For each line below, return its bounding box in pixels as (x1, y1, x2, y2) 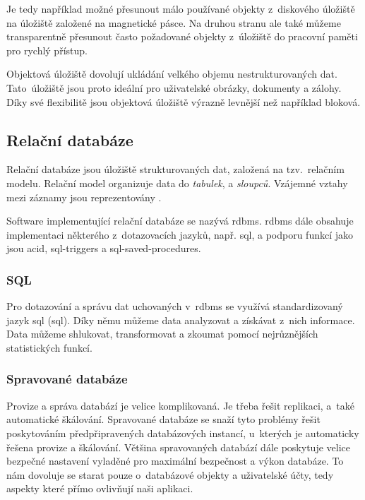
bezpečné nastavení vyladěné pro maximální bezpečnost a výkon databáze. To (6, 453, 344, 468)
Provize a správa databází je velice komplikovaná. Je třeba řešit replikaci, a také (6, 398, 355, 412)
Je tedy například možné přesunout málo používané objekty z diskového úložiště (6, 1, 355, 16)
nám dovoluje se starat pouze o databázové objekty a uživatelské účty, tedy (6, 467, 334, 482)
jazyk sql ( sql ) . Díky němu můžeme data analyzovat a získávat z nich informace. (6, 312, 355, 327)
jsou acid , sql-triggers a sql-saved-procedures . (6, 241, 201, 256)
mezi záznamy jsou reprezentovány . (6, 189, 162, 204)
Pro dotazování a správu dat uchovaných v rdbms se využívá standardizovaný (6, 299, 343, 314)
